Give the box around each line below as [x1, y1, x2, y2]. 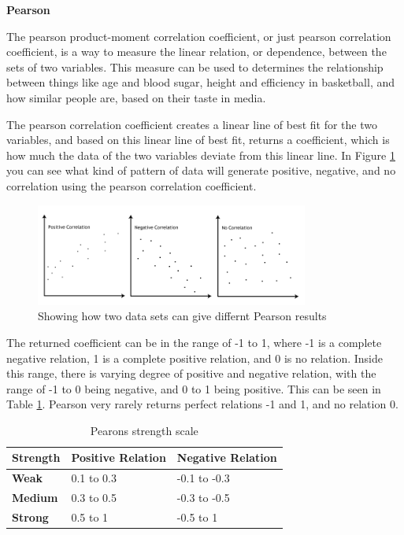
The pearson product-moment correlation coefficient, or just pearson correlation [6, 28, 391, 44]
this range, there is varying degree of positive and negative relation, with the [6, 365, 376, 382]
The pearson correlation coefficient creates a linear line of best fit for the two [6, 116, 377, 132]
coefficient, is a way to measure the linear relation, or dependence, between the [6, 43, 387, 60]
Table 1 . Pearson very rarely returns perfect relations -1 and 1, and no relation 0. [6, 396, 398, 412]
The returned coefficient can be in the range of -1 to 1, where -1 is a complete [6, 334, 382, 350]
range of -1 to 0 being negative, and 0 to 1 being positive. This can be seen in [6, 380, 381, 397]
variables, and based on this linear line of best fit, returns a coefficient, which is [6, 131, 390, 148]
